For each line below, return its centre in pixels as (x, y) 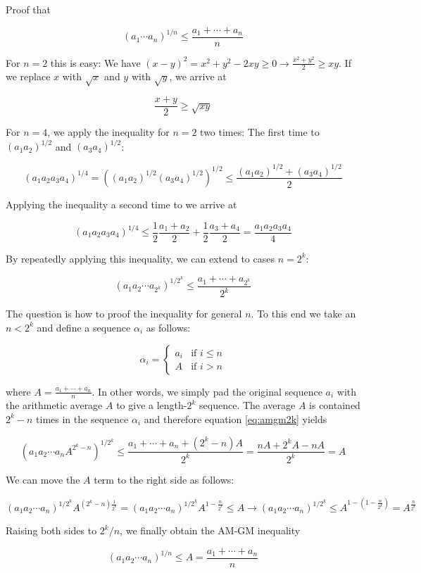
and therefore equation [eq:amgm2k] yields (235, 418)
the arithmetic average (54, 405)
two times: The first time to (260, 132)
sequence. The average (247, 405)
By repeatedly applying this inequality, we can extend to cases (140, 258)
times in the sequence (82, 418)
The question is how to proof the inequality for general (124, 314)
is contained (335, 405)
